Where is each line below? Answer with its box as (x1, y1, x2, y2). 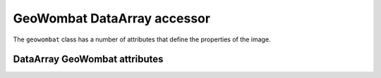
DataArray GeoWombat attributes (13, 53, 164, 65)
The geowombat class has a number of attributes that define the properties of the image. (13, 35, 271, 44)
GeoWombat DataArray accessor (13, 11, 211, 26)
